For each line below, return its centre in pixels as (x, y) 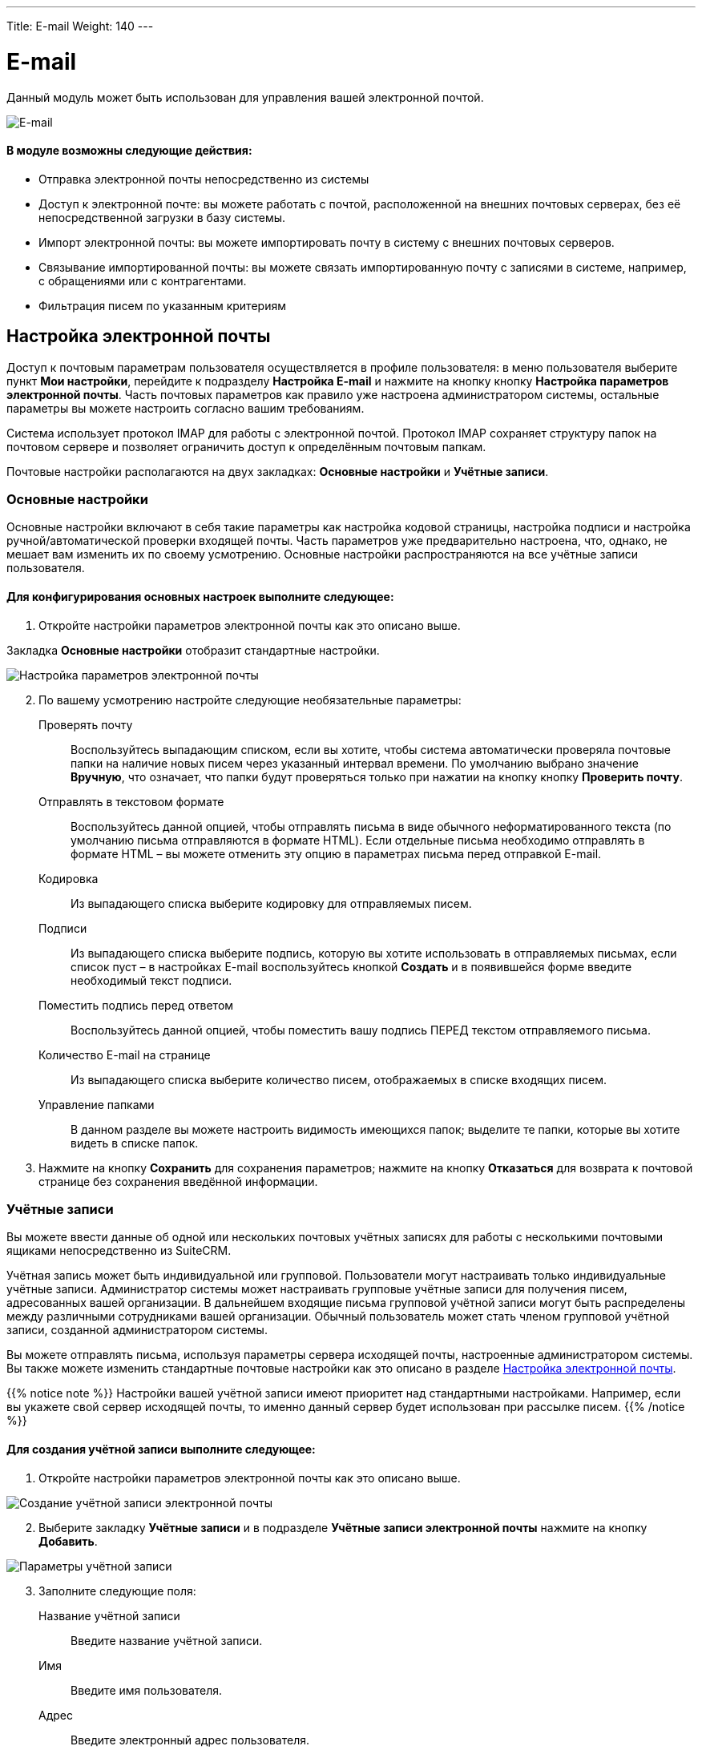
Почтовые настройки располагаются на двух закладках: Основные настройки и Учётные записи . (278, 471)
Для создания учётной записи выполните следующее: (161, 1449)
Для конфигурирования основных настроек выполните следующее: (200, 596)
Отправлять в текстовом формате (131, 801)
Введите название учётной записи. (167, 1640)
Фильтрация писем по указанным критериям (162, 305)
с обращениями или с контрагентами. (143, 280)
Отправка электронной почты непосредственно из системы (204, 179)
